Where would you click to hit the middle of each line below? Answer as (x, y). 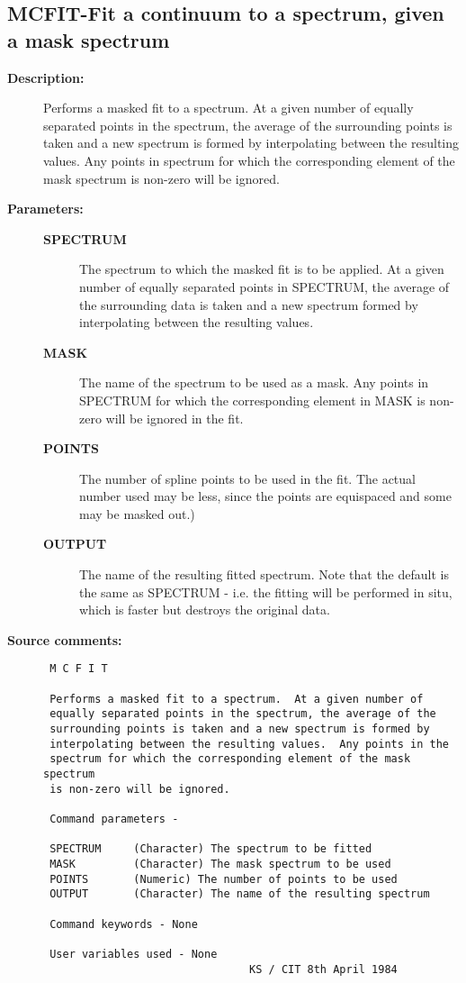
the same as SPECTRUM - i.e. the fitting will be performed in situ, (266, 592)
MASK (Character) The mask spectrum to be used (220, 864)
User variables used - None (134, 954)
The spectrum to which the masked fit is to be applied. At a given (262, 269)
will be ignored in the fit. (175, 418)
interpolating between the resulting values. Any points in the (250, 744)
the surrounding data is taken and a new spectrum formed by (249, 304)
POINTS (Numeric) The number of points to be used (224, 879)
